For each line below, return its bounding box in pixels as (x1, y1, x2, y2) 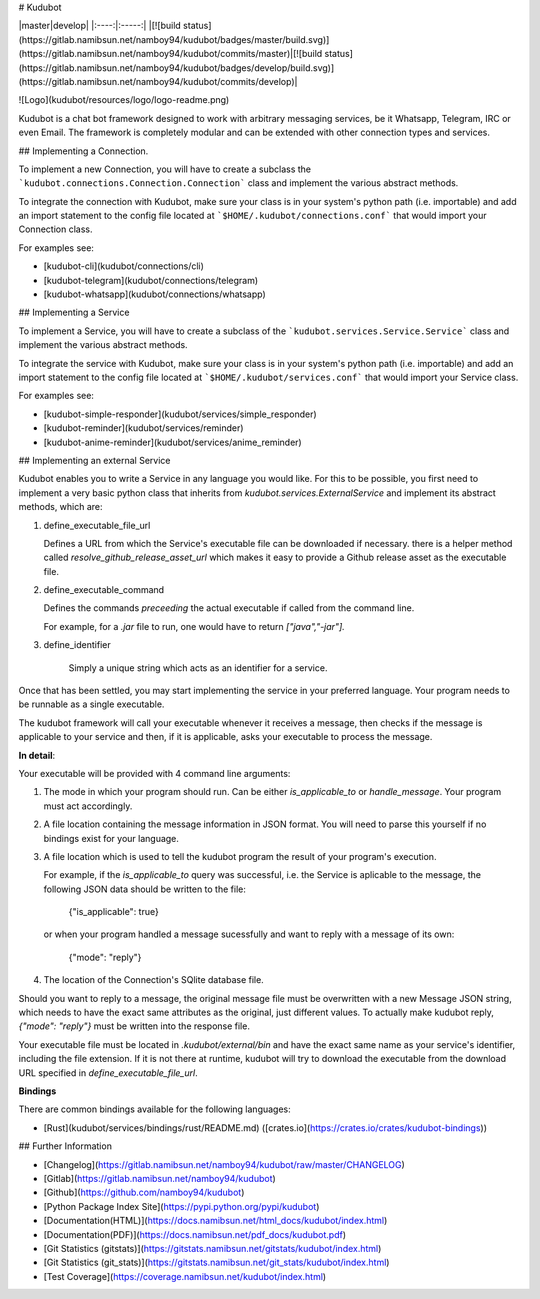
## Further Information (18, 1140, 112, 1152)
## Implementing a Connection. (18, 145, 149, 157)
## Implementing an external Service (18, 454, 171, 466)
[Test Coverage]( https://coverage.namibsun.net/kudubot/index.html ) (43, 1270, 327, 1282)
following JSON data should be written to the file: (43, 883, 247, 895)
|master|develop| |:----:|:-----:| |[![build (18, 20, 182, 32)
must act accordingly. (43, 800, 133, 812)
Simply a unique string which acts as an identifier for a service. (68, 661, 328, 674)
